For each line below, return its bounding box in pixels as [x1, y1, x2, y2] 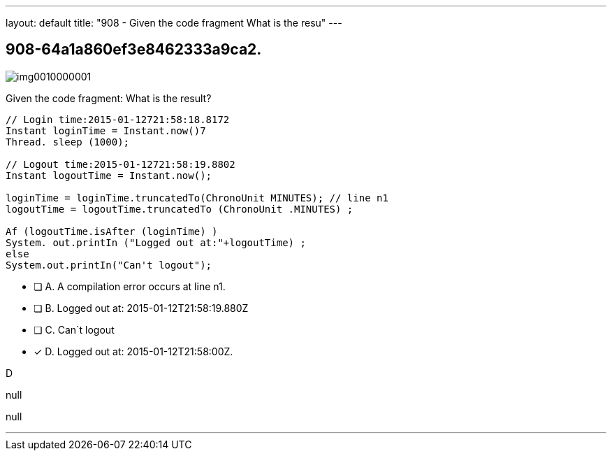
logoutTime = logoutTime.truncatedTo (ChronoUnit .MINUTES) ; [6, 203, 354, 215]
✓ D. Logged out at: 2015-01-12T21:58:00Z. [34, 345, 233, 357]
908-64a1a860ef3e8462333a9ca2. [6, 41, 262, 59]
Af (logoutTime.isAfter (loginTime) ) [6, 225, 218, 237]
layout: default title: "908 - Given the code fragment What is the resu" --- [6, 17, 342, 29]
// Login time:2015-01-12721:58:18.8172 [6, 113, 230, 125]
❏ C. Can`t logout [34, 323, 115, 336]
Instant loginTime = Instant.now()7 [6, 124, 206, 136]
